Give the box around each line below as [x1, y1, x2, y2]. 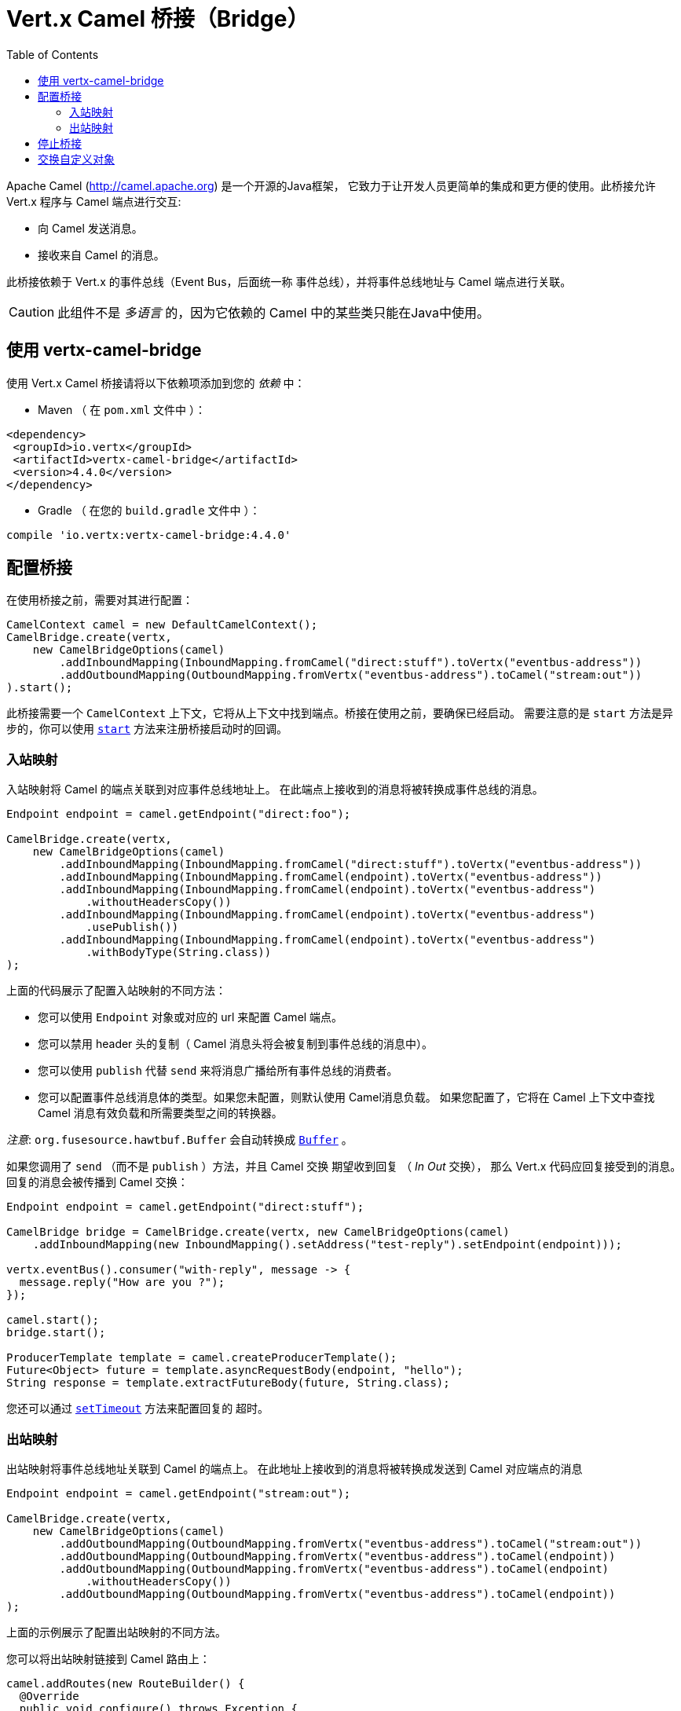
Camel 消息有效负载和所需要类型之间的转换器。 [38, 1106, 283, 1120]
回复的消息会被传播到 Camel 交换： [6, 1175, 189, 1189]
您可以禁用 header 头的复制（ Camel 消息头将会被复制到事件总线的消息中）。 [38, 1037, 434, 1051]
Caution [9, 303, 55, 320]
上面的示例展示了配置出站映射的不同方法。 [6, 1625, 226, 1639]
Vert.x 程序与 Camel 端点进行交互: [6, 194, 181, 208]
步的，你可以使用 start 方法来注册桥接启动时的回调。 [6, 722, 288, 736]
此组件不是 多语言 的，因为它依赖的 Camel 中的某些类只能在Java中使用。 [57, 304, 490, 321]
